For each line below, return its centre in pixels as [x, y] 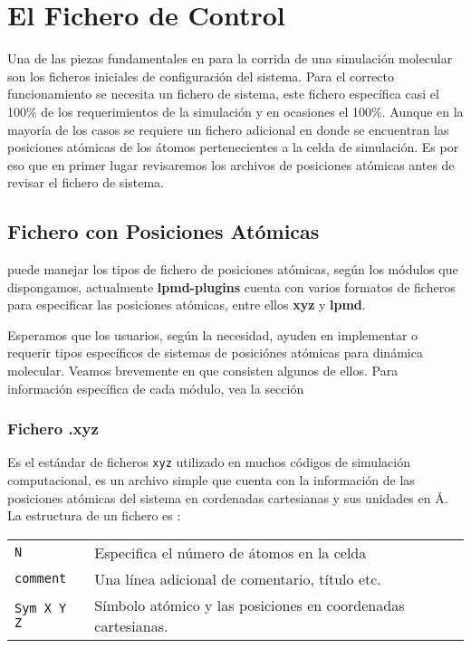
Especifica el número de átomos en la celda [231, 552]
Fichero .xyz [53, 429]
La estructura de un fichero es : [94, 515]
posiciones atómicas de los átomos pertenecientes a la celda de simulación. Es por [233, 147]
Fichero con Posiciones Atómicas [163, 231]
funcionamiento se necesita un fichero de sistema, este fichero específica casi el [223, 94]
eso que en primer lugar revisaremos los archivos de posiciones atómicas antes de [231, 164]
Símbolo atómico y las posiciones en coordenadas [250, 605]
